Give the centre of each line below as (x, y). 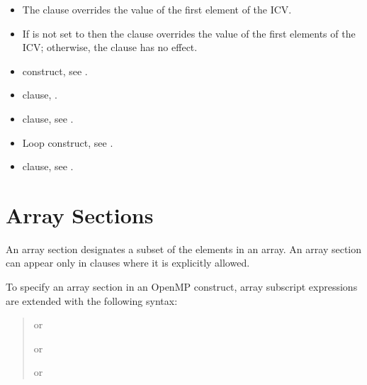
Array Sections (80, 214)
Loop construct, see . (68, 142)
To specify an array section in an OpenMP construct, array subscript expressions (182, 287)
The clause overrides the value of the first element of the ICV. (157, 9)
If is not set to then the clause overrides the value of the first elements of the (189, 33)
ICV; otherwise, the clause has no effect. (110, 47)
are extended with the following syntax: (92, 300)
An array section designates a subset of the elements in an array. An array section (184, 249)
